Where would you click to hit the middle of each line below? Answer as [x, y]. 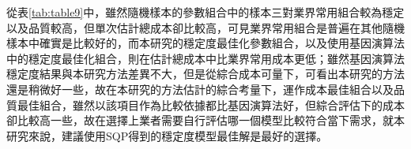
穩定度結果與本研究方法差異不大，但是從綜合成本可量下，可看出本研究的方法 [205, 74]
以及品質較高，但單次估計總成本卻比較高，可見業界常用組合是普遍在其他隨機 [205, 27]
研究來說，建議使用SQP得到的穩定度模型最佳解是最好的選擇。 [167, 135]
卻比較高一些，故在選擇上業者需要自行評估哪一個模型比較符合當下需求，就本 [205, 120]
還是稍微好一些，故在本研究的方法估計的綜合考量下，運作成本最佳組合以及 [200, 89]
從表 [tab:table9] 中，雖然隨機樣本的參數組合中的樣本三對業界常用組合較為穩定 [205, 12]
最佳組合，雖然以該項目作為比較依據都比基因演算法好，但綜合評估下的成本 [211, 104]
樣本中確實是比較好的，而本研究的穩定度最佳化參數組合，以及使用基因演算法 [205, 43]
